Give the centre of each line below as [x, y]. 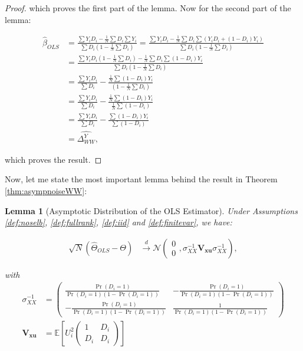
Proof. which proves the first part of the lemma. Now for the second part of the [148, 8]
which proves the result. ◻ [53, 159]
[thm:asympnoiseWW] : [46, 190]
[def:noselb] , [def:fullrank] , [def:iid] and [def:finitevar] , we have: [118, 222]
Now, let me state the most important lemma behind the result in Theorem [141, 179]
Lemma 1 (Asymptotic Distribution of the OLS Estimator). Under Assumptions [151, 210]
